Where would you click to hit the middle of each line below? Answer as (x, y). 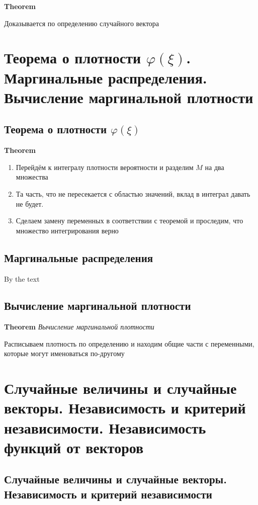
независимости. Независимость (105, 427)
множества (32, 177)
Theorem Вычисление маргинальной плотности (79, 327)
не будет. (30, 203)
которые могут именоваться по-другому (64, 353)
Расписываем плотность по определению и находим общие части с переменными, (129, 343)
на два (214, 167)
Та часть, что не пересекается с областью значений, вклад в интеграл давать (133, 193)
